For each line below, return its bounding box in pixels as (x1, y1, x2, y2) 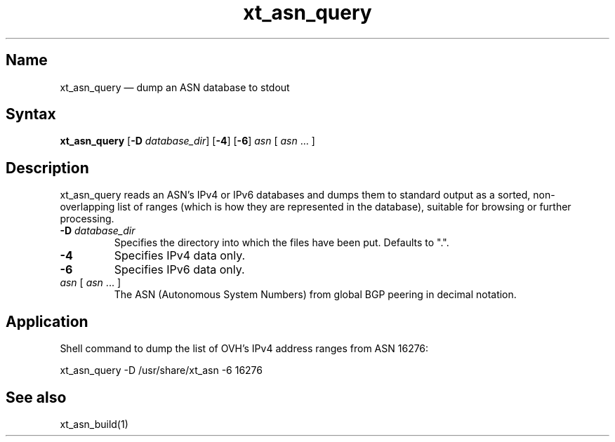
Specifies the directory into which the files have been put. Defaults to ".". (114, 236, 449, 249)
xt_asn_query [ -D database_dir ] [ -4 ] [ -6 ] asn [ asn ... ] (60, 135, 315, 147)
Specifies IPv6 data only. (114, 262, 245, 277)
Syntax (6, 105, 56, 123)
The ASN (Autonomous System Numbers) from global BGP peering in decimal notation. (114, 288, 517, 301)
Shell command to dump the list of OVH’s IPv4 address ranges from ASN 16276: (60, 342, 429, 355)
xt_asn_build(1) (60, 417, 128, 430)
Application (6, 312, 88, 330)
